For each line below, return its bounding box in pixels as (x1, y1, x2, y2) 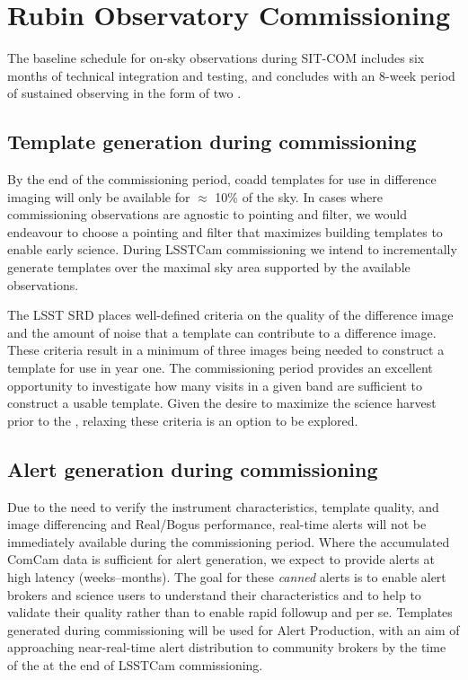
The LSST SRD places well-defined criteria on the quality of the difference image (7, 305, 454, 324)
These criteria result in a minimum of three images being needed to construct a (7, 340, 445, 359)
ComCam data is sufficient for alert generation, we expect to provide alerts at (7, 550, 435, 569)
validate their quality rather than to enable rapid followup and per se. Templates (7, 603, 453, 622)
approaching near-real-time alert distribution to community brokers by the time (7, 638, 446, 657)
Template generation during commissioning (7, 128, 417, 155)
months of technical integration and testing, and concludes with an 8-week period (7, 66, 455, 84)
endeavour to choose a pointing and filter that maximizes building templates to (7, 222, 443, 241)
